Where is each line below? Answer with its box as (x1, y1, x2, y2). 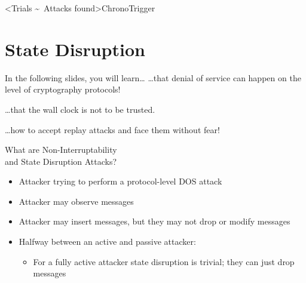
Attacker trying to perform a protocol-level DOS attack (19, 175, 222, 187)
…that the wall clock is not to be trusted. (5, 103, 155, 115)
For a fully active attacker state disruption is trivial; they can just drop (33, 255, 295, 267)
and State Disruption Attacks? (5, 155, 117, 167)
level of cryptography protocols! (5, 83, 121, 96)
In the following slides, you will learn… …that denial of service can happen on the (5, 71, 301, 84)
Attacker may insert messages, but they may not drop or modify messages (19, 215, 290, 227)
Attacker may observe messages (19, 195, 134, 207)
